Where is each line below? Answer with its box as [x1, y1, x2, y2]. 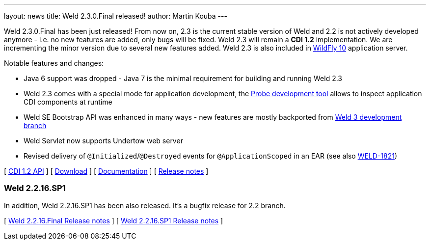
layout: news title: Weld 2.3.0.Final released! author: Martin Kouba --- [4, 12, 227, 20]
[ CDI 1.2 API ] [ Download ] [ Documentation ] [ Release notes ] [4, 167, 209, 175]
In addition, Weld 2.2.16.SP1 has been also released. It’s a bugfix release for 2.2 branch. [4, 201, 286, 210]
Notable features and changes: [4, 59, 104, 67]
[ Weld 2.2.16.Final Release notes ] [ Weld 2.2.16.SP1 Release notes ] [4, 216, 223, 225]
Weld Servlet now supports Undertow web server [24, 136, 183, 145]
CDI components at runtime [24, 98, 112, 106]
